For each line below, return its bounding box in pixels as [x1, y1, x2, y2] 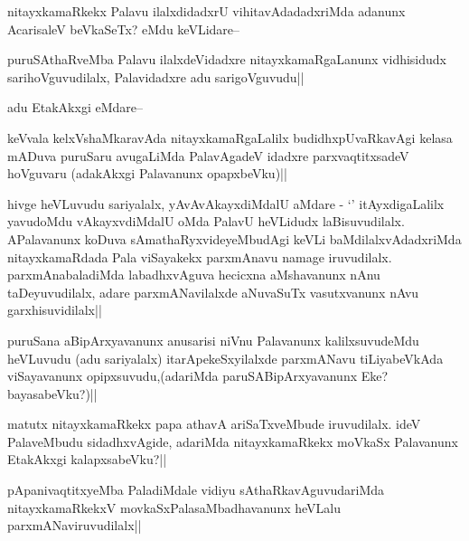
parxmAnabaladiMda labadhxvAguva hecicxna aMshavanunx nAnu [7, 265, 380, 284]
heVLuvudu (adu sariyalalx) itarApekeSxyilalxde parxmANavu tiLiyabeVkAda [7, 348, 444, 367]
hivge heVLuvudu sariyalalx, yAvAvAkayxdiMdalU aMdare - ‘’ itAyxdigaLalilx [7, 194, 445, 213]
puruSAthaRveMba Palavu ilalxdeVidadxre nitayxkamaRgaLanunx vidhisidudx [7, 50, 447, 69]
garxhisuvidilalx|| [7, 300, 102, 319]
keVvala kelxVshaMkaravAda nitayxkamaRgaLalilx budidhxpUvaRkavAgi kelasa [7, 128, 453, 147]
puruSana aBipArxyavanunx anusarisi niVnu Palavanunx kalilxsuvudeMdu [7, 330, 419, 349]
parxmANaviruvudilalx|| [7, 516, 142, 535]
